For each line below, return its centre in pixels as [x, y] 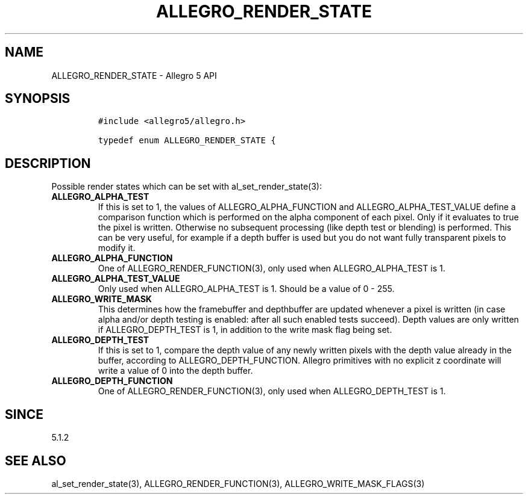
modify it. [117, 248]
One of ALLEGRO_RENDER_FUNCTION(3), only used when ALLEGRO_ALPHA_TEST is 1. [272, 268]
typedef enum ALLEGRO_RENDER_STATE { [187, 141]
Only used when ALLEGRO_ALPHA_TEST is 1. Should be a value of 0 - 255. [246, 289]
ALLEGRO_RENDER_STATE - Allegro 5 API [134, 75]
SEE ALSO [36, 460]
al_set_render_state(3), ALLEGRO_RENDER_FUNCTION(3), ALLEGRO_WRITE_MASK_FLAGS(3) [238, 483]
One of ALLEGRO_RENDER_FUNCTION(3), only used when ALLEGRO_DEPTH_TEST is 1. [272, 391]
